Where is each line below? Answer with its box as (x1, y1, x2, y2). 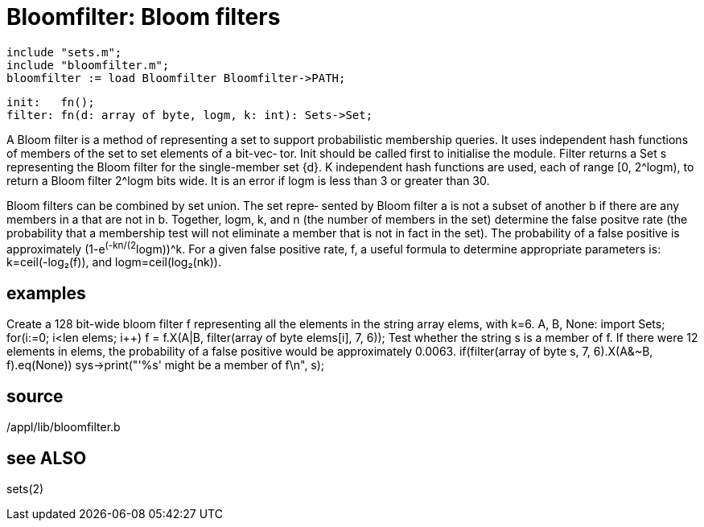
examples (6, 282, 86, 303)
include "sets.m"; (6, 45, 122, 59)
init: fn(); (6, 95, 95, 109)
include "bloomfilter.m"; (6, 58, 170, 72)
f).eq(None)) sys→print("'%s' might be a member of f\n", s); (6, 358, 325, 373)
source (6, 385, 64, 406)
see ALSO (6, 447, 87, 468)
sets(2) (6, 481, 44, 496)
